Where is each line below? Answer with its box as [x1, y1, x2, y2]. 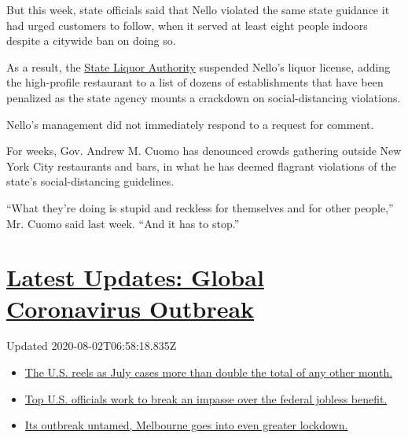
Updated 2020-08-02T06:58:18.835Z [6, 337, 177, 354]
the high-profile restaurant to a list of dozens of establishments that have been [6, 74, 384, 90]
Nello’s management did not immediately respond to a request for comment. [6, 116, 374, 132]
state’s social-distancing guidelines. [6, 173, 175, 190]
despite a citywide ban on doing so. [6, 32, 176, 49]
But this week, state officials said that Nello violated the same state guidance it [6, 2, 390, 17]
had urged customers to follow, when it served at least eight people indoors [6, 17, 368, 33]
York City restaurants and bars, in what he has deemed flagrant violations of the [6, 157, 396, 174]
